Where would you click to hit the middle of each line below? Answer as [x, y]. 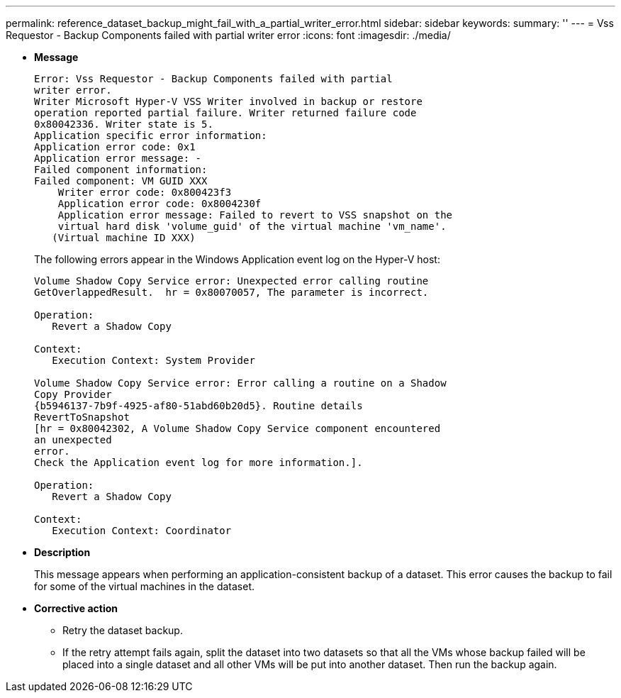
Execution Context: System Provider [153, 360]
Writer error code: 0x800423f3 [145, 192]
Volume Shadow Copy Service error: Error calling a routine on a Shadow [240, 383]
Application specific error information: [151, 135]
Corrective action [76, 608]
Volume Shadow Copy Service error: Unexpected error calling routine [231, 281]
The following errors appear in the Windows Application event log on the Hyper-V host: [237, 259]
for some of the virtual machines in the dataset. [145, 586]
